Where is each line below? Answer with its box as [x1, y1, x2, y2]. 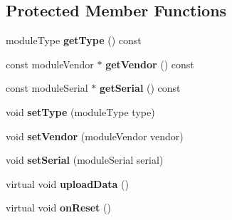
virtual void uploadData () [6, 176, 129, 191]
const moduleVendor [6, 56, 94, 71]
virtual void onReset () [6, 200, 111, 215]
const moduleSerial [6, 80, 88, 95]
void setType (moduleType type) [6, 104, 155, 119]
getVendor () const [105, 56, 194, 71]
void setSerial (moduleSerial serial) [6, 152, 164, 167]
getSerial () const [99, 80, 181, 95]
